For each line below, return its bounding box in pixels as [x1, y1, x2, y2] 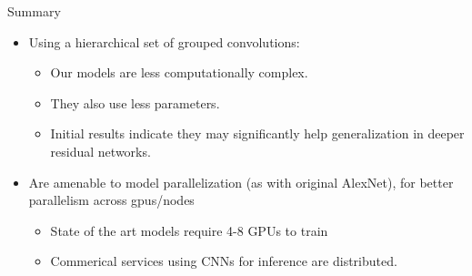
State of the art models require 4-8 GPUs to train [50, 220, 328, 240]
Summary [7, 2, 61, 20]
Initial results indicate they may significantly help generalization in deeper [50, 124, 465, 143]
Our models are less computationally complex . [50, 63, 308, 82]
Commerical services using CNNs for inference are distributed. [50, 251, 397, 271]
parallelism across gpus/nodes [28, 190, 195, 210]
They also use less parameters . [50, 93, 220, 112]
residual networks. [50, 141, 151, 160]
